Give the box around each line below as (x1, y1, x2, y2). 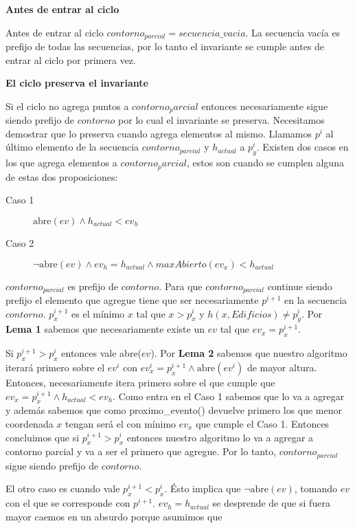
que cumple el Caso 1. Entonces (196, 416, 330, 430)
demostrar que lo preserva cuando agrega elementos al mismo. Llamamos (5, 126, 312, 140)
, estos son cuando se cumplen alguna (186, 155, 344, 170)
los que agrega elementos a (5, 155, 117, 170)
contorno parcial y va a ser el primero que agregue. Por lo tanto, (5, 444, 277, 459)
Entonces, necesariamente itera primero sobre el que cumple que (5, 375, 275, 389)
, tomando (294, 481, 338, 496)
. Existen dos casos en (256, 140, 349, 154)
